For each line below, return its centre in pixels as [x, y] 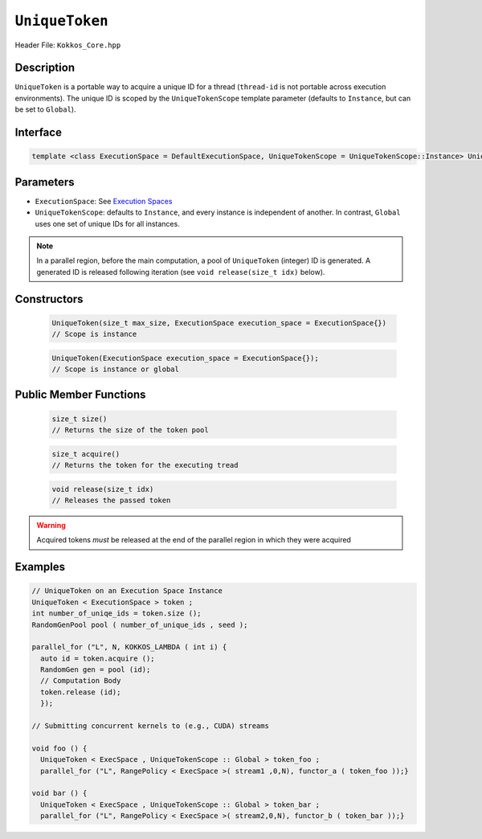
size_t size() [80, 419]
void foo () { [59, 748]
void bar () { [59, 793]
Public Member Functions [80, 395]
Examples [40, 567]
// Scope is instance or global [116, 369]
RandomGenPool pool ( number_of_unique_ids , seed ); [140, 624]
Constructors [49, 299]
